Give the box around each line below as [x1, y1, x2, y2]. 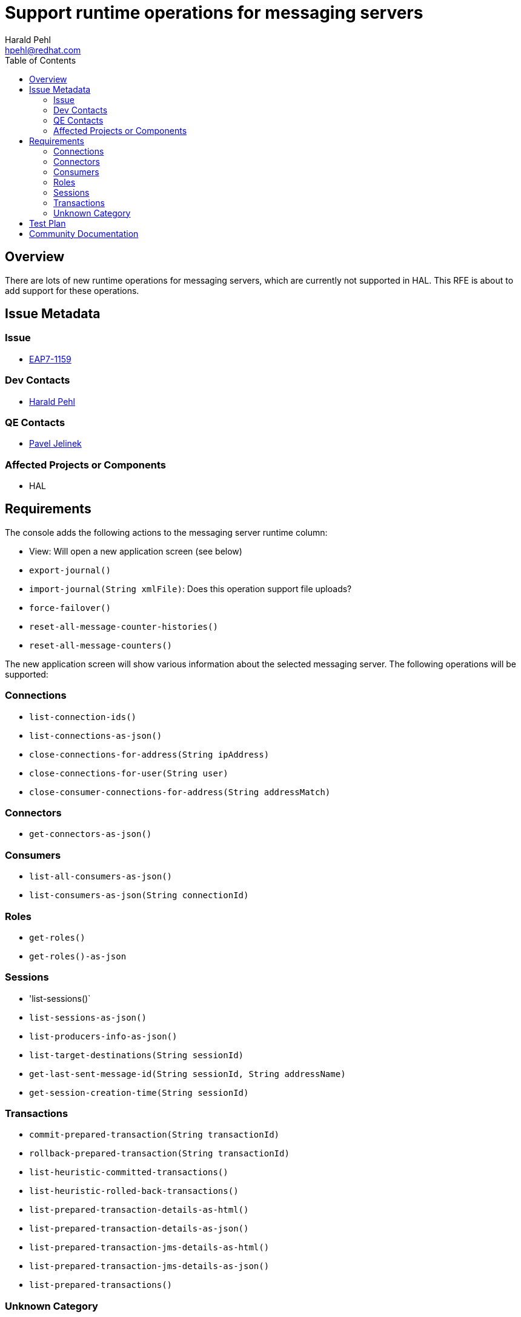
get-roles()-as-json [29, 951, 127, 961]
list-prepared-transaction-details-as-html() [29, 1205, 249, 1215]
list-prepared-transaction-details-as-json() [29, 1224, 249, 1234]
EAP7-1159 [29, 353, 71, 364]
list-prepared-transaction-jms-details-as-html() [29, 1242, 270, 1253]
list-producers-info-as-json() [29, 1031, 178, 1041]
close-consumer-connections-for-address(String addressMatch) [29, 787, 331, 797]
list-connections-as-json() [29, 730, 162, 741]
